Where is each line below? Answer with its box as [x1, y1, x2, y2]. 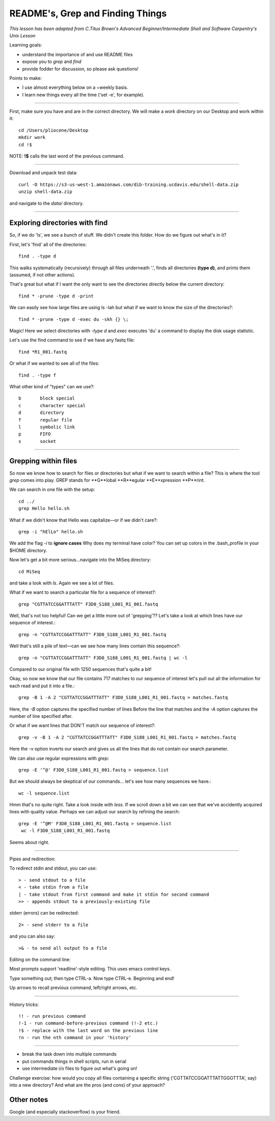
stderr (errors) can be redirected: [9, 910, 79, 916]
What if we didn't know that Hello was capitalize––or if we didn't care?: [9, 517, 158, 523]
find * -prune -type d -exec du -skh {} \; [18, 316, 129, 322]
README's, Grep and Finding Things [9, 8, 167, 19]
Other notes [9, 1095, 48, 1104]
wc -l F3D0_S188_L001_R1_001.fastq [21, 828, 110, 834]
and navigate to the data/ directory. [9, 200, 84, 206]
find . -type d [18, 253, 57, 259]
